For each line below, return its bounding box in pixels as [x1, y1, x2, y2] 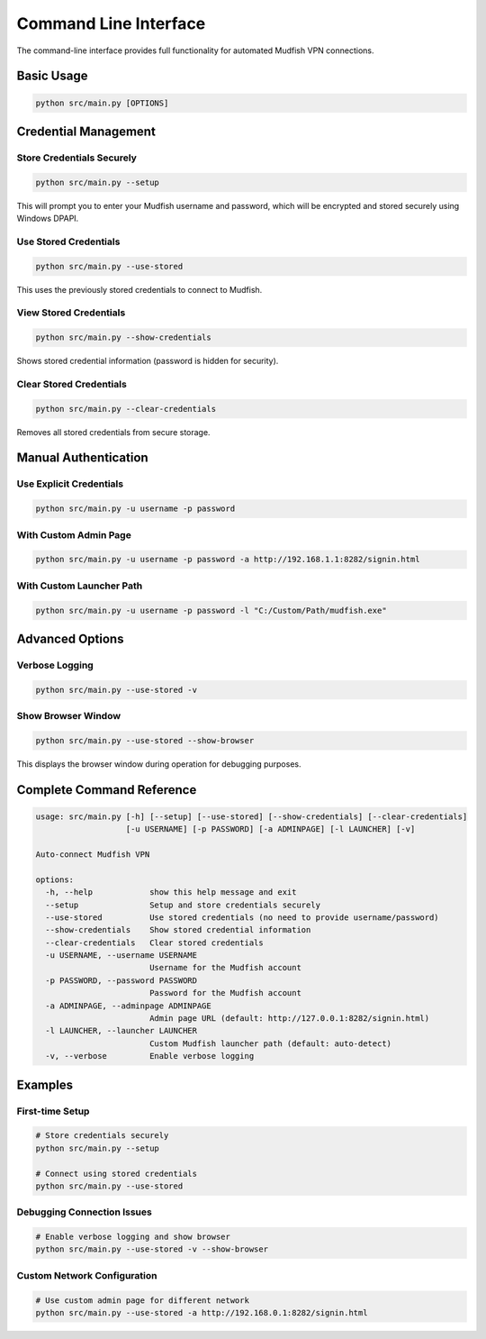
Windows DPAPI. [16, 213, 79, 224]
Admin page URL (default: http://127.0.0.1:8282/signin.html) [148, 1014, 430, 1024]
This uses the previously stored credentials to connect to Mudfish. [16, 284, 263, 295]
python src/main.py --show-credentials [35, 332, 211, 342]
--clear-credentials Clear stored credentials [45, 937, 265, 948]
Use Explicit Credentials [16, 478, 124, 490]
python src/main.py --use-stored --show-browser [35, 735, 255, 745]
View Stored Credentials [16, 306, 126, 319]
